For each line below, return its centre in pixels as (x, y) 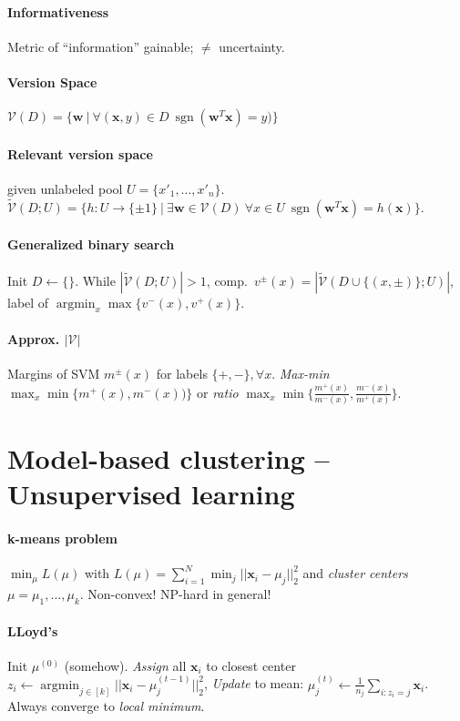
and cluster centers (355, 573)
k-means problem (62, 538)
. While (95, 280)
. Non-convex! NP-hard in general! (175, 594)
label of (28, 302)
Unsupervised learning (151, 494)
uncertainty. (252, 46)
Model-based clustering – (169, 458)
